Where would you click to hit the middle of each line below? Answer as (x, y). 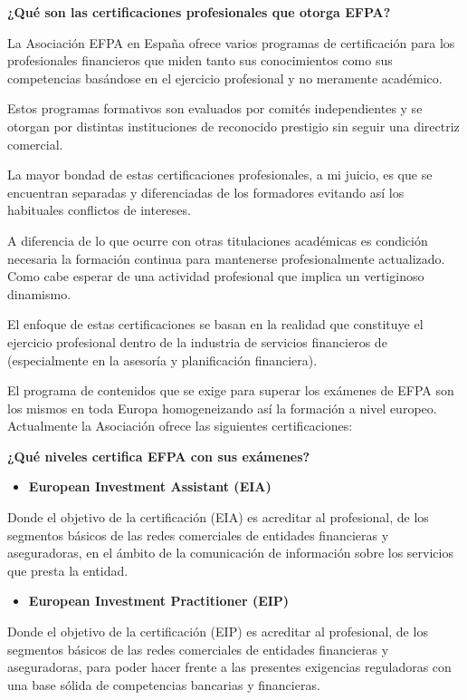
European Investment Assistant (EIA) (150, 486)
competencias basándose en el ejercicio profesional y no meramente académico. (225, 78)
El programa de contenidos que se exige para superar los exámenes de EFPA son (231, 390)
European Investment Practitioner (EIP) (159, 601)
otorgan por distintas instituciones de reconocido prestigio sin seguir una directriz (233, 126)
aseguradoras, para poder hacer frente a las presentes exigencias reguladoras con (229, 667)
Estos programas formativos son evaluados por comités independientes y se (215, 108)
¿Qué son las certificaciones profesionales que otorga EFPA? (199, 12)
